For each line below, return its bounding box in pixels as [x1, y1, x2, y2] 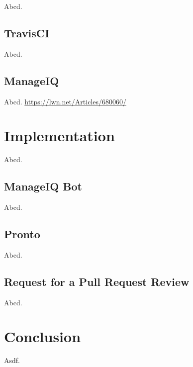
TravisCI [4, 25, 50, 40]
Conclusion [4, 326, 81, 347]
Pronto [4, 226, 40, 242]
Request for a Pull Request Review [4, 274, 190, 289]
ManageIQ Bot [4, 179, 82, 194]
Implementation [4, 125, 115, 146]
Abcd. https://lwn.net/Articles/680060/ [4, 96, 126, 106]
